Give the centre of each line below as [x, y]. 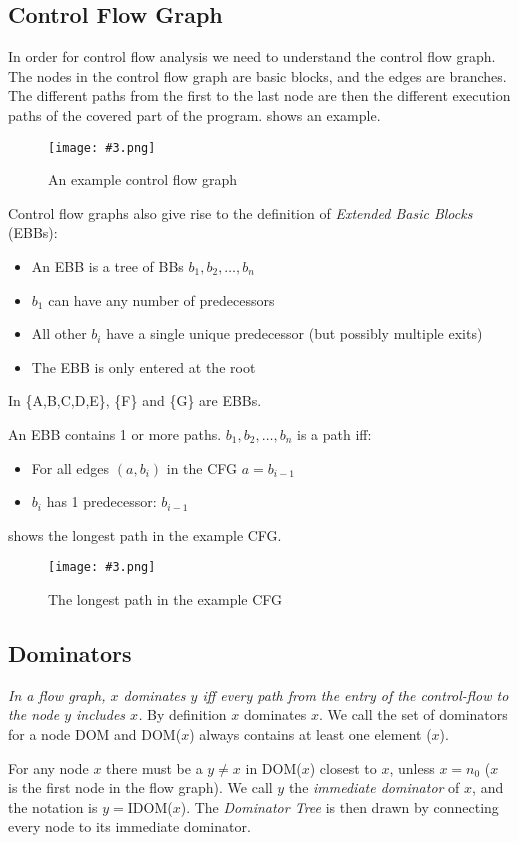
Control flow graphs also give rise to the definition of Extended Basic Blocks [240, 212]
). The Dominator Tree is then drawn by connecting [339, 806]
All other [59, 333]
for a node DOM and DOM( [95, 734]
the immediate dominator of [374, 787]
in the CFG [202, 467]
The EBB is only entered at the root [143, 366]
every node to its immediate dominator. [129, 826]
